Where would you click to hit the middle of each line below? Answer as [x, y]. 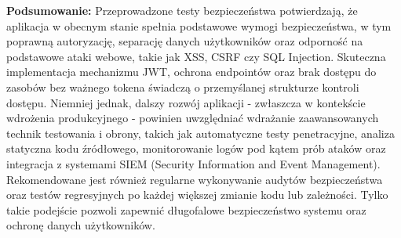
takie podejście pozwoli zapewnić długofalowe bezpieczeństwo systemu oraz [186, 209]
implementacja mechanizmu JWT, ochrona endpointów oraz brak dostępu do [191, 72]
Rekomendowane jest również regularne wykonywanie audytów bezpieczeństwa [195, 179]
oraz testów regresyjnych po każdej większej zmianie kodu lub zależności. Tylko [197, 195]
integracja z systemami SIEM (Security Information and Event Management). [193, 163]
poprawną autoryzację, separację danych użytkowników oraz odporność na [185, 41]
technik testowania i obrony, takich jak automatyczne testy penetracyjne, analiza [200, 133]
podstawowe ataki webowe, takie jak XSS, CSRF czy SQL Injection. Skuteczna [196, 56]
